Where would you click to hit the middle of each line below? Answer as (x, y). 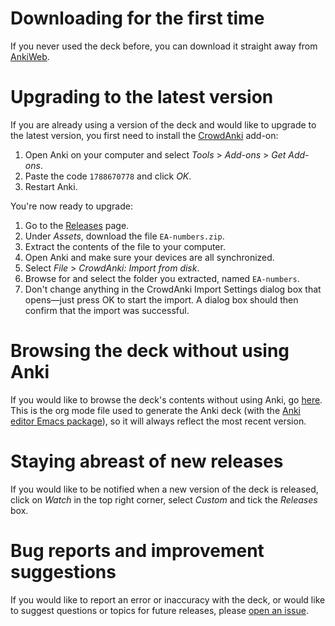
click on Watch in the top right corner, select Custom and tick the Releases (164, 499)
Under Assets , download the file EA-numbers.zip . (124, 236)
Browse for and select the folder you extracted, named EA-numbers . (162, 278)
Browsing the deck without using (150, 351)
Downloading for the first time (137, 18)
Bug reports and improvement (137, 550)
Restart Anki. (51, 186)
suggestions (63, 571)
